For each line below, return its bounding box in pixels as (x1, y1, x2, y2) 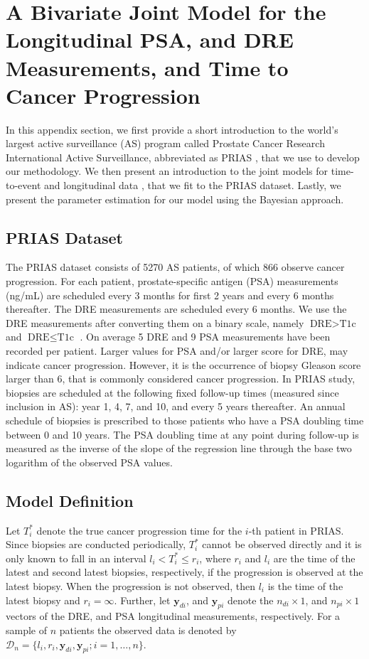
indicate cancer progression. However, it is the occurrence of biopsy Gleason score (6, 357, 361, 372)
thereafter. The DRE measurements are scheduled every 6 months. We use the (6, 301, 347, 316)
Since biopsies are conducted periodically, (6, 537, 186, 552)
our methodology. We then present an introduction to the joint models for (6, 164, 328, 178)
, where (199, 550, 231, 565)
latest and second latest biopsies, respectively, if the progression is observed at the (6, 564, 363, 579)
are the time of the (273, 550, 355, 565)
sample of (6, 622, 48, 637)
